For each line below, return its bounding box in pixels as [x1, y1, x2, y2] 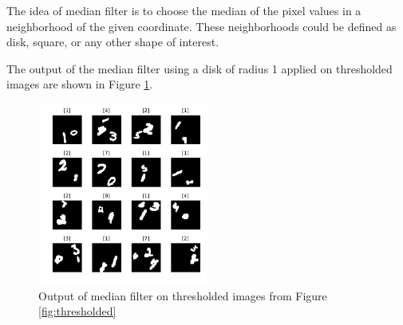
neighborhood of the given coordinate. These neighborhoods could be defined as [6, 18, 397, 34]
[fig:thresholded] [38, 303, 117, 319]
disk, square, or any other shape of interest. [6, 33, 219, 50]
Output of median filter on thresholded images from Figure [38, 287, 327, 303]
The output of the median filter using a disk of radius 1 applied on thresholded [6, 60, 393, 76]
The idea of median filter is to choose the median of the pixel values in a [6, 2, 362, 18]
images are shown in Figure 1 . [6, 76, 153, 92]
